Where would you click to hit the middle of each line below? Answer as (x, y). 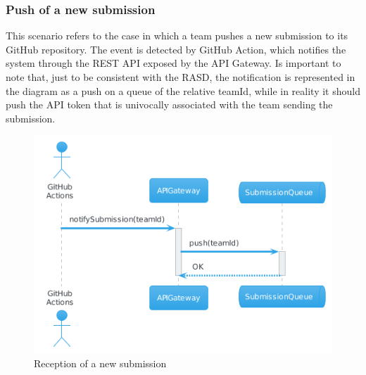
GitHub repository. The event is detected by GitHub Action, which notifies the (176, 49)
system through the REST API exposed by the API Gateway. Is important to (173, 63)
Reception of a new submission (100, 363)
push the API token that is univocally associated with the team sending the (169, 104)
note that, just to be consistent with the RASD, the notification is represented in (181, 77)
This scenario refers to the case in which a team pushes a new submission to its (177, 36)
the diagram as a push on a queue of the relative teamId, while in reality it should (183, 90)
